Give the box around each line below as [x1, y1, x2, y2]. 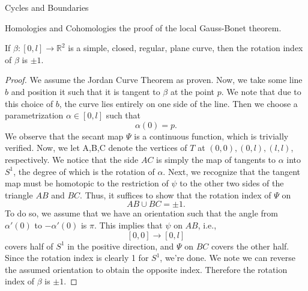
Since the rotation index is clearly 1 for [5, 251, 149, 264]
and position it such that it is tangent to [11, 85, 160, 97]
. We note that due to [221, 85, 301, 97]
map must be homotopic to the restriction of [5, 177, 169, 189]
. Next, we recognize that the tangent [163, 165, 301, 177]
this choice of [5, 97, 53, 109]
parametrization [5, 109, 64, 121]
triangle [5, 188, 33, 201]
